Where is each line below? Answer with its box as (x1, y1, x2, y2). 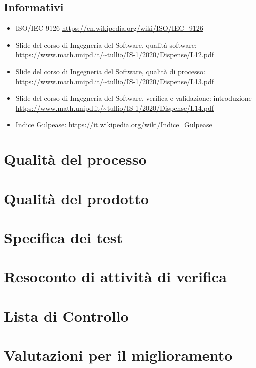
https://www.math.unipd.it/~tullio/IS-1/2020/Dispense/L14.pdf (15, 102, 214, 113)
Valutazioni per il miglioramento (4, 345, 233, 365)
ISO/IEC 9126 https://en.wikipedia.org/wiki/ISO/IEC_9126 (15, 23, 203, 33)
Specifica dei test (4, 227, 123, 247)
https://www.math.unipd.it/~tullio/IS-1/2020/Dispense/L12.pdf (15, 49, 214, 60)
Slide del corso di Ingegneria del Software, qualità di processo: (15, 66, 205, 76)
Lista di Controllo (4, 305, 129, 326)
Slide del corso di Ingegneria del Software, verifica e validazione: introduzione (15, 93, 252, 103)
